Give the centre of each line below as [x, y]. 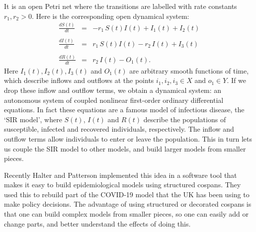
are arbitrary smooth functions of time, [189, 70]
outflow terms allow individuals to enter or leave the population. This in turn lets [128, 138]
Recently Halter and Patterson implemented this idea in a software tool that [121, 175]
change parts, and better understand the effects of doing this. [97, 223]
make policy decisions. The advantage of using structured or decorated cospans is [128, 204]
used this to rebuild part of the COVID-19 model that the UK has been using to [127, 194]
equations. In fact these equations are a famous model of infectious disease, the [124, 110]
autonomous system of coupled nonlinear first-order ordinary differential [114, 100]
